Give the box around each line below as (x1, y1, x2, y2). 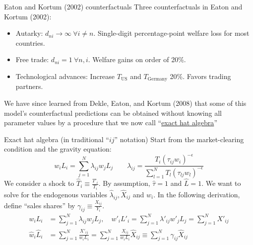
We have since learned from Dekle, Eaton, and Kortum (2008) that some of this (4, 98, 247, 108)
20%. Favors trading (170, 71, 231, 81)
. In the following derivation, (153, 189, 240, 199)
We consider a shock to (4, 178, 74, 188)
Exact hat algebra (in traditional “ (4, 134, 109, 144)
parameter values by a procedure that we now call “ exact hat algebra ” (4, 117, 217, 128)
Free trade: (15, 54, 49, 65)
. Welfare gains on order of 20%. (88, 54, 186, 65)
